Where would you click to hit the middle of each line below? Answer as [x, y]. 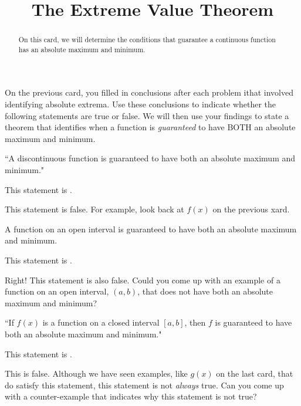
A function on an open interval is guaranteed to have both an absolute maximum [151, 229]
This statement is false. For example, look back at [94, 209]
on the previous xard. [251, 209]
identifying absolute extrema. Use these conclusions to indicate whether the [141, 104]
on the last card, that [255, 373]
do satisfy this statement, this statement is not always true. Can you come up [144, 385]
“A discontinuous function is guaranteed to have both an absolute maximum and [150, 158]
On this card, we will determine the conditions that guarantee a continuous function [147, 40]
